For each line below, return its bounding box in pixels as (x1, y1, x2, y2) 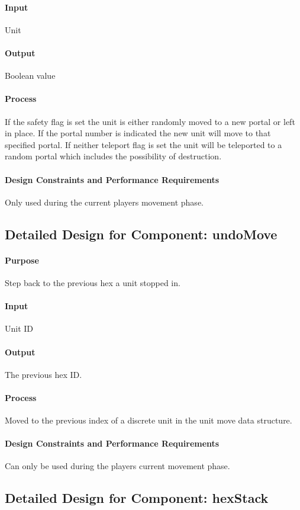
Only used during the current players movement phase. (5, 195, 204, 208)
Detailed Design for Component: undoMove (5, 224, 278, 243)
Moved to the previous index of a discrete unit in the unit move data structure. (5, 414, 292, 426)
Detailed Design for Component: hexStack (5, 489, 269, 507)
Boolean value (5, 69, 56, 82)
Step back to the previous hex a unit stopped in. (5, 276, 180, 288)
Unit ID (5, 322, 34, 335)
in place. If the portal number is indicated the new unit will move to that (5, 127, 271, 139)
